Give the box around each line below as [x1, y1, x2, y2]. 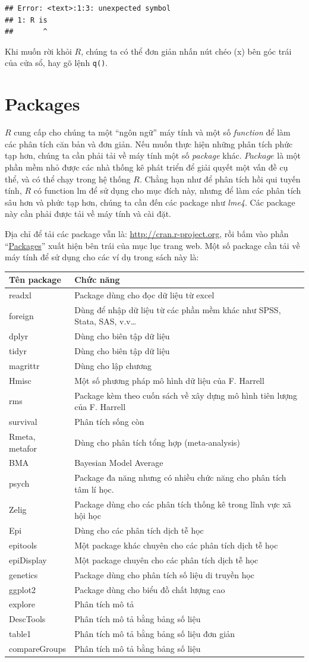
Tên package [9, 273, 61, 286]
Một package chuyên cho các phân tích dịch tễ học [74, 553, 258, 566]
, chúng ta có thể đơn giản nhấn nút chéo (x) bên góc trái [81, 45, 292, 57]
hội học [74, 509, 101, 522]
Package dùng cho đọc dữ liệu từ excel [74, 289, 215, 301]
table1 [9, 628, 31, 640]
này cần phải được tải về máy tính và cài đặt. [5, 207, 171, 220]
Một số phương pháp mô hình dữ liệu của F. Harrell [74, 374, 264, 386]
